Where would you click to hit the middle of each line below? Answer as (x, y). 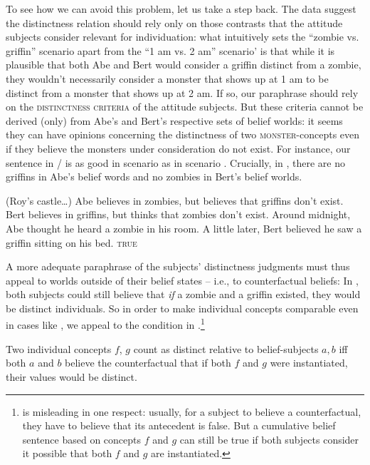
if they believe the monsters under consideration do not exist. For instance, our (178, 148)
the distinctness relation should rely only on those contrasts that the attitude (174, 22)
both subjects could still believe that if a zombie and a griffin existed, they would (183, 294)
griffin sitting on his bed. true (72, 242)
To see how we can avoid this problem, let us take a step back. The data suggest (181, 9)
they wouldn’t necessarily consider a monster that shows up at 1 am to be (167, 78)
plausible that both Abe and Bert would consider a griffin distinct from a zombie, (184, 65)
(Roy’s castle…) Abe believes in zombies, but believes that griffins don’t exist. (175, 200)
